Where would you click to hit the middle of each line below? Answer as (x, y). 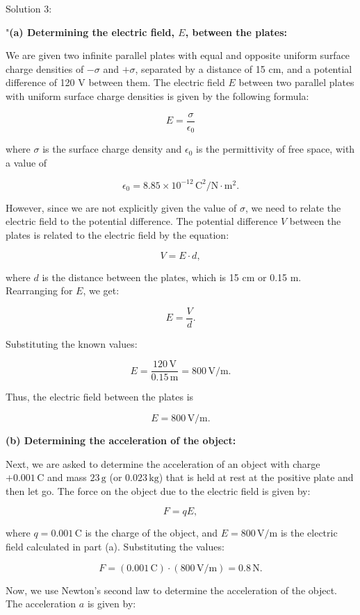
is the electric (309, 533)
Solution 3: (29, 8)
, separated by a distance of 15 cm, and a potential (244, 68)
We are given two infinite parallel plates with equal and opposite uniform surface (178, 55)
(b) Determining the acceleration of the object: (121, 440)
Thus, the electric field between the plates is (100, 397)
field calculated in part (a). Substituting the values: (115, 547)
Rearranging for (39, 290)
